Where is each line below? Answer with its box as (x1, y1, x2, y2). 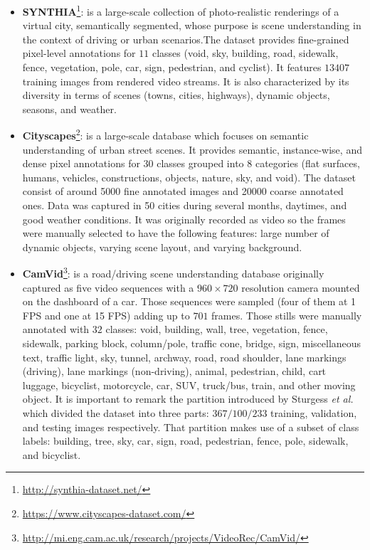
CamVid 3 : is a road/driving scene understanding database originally (22, 264, 324, 281)
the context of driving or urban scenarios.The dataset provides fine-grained (22, 31, 349, 46)
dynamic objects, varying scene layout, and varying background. (22, 239, 302, 254)
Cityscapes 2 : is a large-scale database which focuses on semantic (22, 126, 309, 143)
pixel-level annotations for (22, 46, 136, 60)
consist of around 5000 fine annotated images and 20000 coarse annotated (22, 184, 344, 199)
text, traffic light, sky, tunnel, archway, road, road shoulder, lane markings (22, 349, 347, 364)
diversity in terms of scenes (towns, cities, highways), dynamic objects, (22, 88, 330, 102)
